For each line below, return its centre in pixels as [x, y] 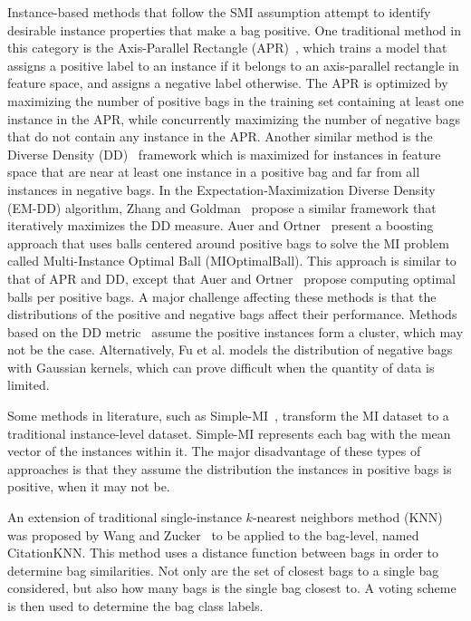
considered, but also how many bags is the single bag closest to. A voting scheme [232, 588]
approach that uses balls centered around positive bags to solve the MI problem [228, 243]
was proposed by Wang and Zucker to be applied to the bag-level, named [213, 534]
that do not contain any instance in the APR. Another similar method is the [220, 136]
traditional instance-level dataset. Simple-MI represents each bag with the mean [229, 433]
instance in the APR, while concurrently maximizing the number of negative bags [234, 118]
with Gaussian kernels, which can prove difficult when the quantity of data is [221, 367]
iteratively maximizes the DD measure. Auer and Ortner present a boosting [221, 225]
